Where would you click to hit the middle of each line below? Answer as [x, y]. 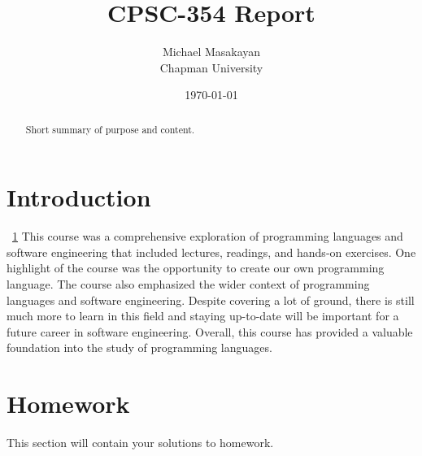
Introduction [79, 197]
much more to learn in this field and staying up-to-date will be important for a [203, 316]
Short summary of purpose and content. [110, 129]
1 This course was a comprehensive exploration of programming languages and [208, 236]
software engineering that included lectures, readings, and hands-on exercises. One [211, 252]
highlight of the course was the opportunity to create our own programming [196, 268]
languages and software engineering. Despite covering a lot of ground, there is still [211, 300]
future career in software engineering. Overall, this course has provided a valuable [210, 331]
